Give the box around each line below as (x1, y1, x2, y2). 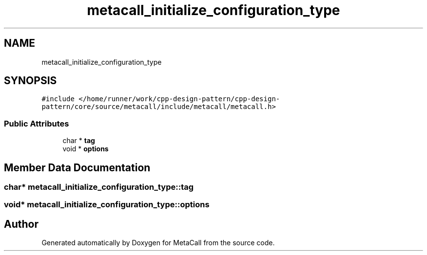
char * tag (62, 136, 95, 145)
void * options (62, 145, 109, 153)
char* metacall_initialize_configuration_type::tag (4, 182, 194, 192)
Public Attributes (4, 118, 69, 128)
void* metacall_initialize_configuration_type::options (4, 200, 210, 210)
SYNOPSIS (4, 74, 57, 87)
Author (4, 218, 39, 230)
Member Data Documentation (4, 161, 151, 174)
